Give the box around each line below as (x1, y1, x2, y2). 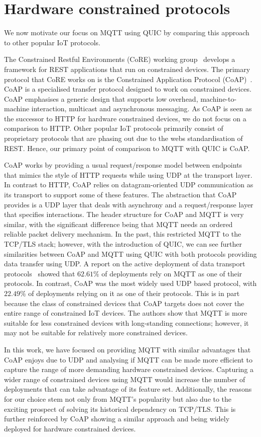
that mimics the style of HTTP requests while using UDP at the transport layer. (4, 169, 252, 180)
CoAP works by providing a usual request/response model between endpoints (4, 160, 242, 170)
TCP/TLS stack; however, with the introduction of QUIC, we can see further (4, 239, 242, 249)
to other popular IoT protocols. (4, 37, 100, 47)
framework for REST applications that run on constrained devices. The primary (4, 63, 250, 74)
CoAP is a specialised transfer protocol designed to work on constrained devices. (4, 84, 251, 94)
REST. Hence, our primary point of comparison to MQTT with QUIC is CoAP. (4, 142, 250, 153)
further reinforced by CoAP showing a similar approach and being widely (4, 413, 230, 424)
